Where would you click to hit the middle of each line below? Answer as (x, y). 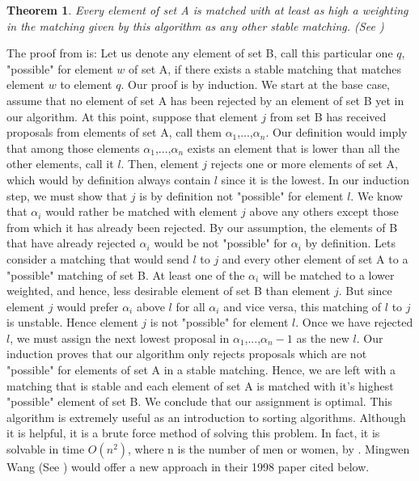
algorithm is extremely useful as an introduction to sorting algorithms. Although (206, 417)
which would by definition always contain (109, 179)
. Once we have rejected (354, 322)
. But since (365, 291)
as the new (323, 338)
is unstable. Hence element (72, 322)
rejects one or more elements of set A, (304, 164)
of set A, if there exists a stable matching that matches (265, 68)
